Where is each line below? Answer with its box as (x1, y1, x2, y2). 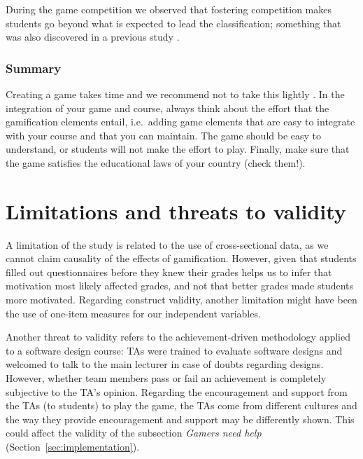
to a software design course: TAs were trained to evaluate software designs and (6, 343, 343, 357)
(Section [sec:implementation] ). (6, 439, 140, 453)
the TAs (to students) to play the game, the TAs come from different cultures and (6, 398, 357, 413)
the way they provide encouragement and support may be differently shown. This (6, 411, 355, 426)
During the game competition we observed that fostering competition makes (6, 2, 332, 16)
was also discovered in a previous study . (6, 29, 180, 44)
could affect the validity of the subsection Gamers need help (6, 425, 262, 440)
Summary (6, 59, 62, 76)
